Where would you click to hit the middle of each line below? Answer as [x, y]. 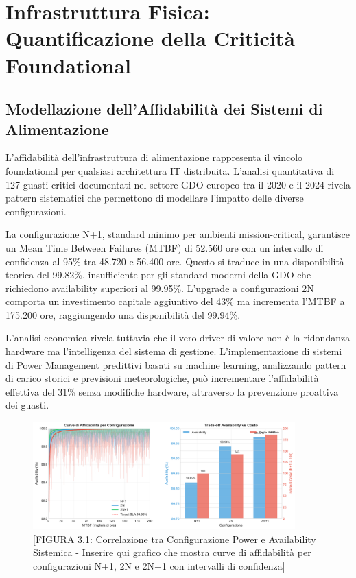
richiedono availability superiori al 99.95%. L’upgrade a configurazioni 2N [160, 288]
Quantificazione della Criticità [150, 38]
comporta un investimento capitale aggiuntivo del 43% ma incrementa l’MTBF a [175, 301]
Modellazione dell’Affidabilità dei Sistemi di [164, 109]
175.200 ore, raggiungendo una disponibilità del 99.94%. [123, 314]
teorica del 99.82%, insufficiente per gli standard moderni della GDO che [158, 275]
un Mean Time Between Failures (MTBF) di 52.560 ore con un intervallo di [165, 247]
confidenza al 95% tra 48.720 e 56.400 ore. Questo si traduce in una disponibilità [175, 261]
